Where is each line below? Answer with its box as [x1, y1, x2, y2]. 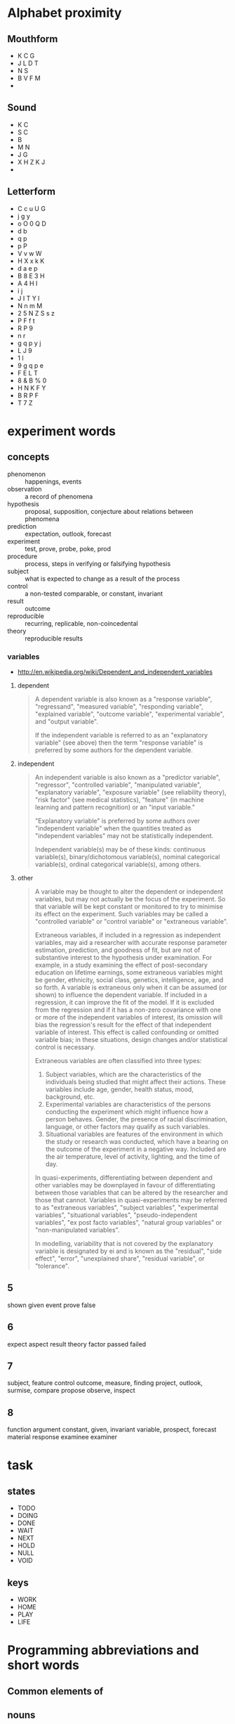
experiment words [7, 423, 116, 439]
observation [7, 484, 42, 493]
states [7, 1485, 36, 1497]
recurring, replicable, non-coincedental [25, 619, 138, 627]
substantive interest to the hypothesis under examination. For [34, 953, 213, 961]
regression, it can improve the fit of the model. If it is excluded [34, 998, 215, 1006]
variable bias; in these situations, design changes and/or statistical [34, 1035, 228, 1043]
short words [7, 1657, 79, 1673]
